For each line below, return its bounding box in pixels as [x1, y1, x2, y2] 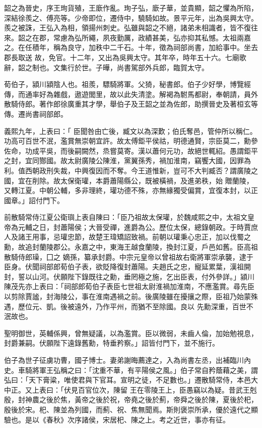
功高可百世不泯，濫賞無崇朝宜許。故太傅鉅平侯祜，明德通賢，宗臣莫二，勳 [4, 135, 251, 146]
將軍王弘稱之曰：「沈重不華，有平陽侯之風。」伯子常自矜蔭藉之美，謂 [32, 364, 258, 375]
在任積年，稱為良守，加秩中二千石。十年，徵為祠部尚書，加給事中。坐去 [18, 42, 258, 53]
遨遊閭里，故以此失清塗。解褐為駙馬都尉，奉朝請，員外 [74, 88, 258, 99]
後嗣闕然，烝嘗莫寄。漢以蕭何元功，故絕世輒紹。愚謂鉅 [67, 145, 251, 156]
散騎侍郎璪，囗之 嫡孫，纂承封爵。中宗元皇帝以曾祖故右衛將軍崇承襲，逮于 [4, 251, 253, 262]
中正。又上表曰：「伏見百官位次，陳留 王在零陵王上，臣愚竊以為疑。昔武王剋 [4, 384, 257, 395]
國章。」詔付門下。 [4, 195, 64, 205]
